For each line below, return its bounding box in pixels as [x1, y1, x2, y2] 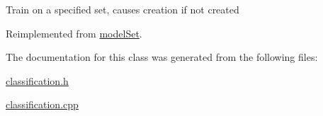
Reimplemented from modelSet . [6, 25, 142, 40]
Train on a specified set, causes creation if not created [6, 2, 239, 16]
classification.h [6, 73, 69, 88]
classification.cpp [6, 97, 79, 112]
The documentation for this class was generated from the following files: [6, 50, 318, 64]
